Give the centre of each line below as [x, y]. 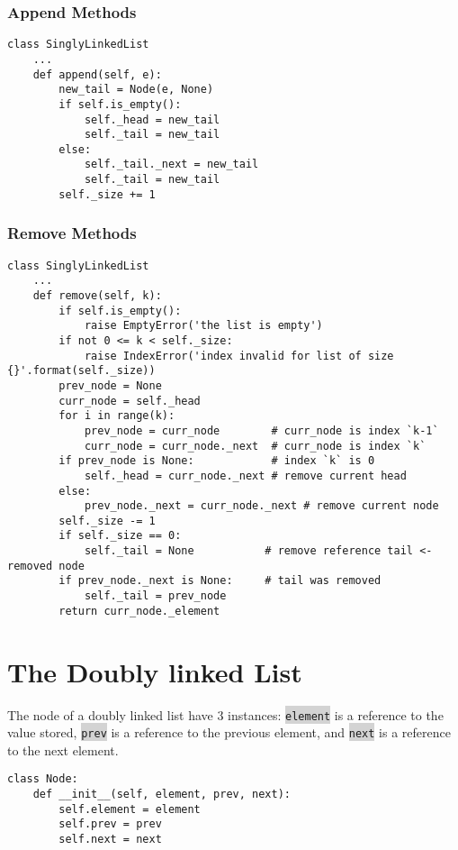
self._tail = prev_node [155, 596]
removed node [46, 566]
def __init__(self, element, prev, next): [162, 795]
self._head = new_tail [152, 119]
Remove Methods [72, 233]
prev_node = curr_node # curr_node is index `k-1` [261, 430]
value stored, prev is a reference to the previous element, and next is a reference [229, 732]
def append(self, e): [97, 74]
